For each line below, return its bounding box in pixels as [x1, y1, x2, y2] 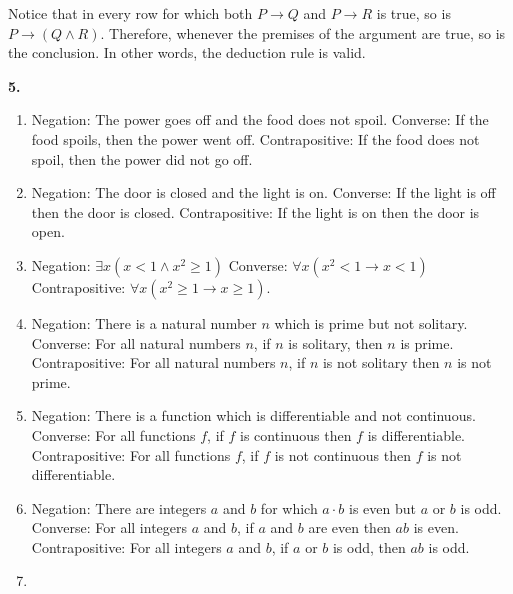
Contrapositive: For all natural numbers [31, 352, 276, 373]
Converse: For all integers [31, 517, 188, 538]
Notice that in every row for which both [8, 3, 253, 23]
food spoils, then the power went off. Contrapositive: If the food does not [31, 128, 480, 149]
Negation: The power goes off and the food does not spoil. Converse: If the [31, 109, 489, 130]
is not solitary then [322, 352, 440, 373]
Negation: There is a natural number [31, 312, 257, 333]
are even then [308, 517, 391, 538]
